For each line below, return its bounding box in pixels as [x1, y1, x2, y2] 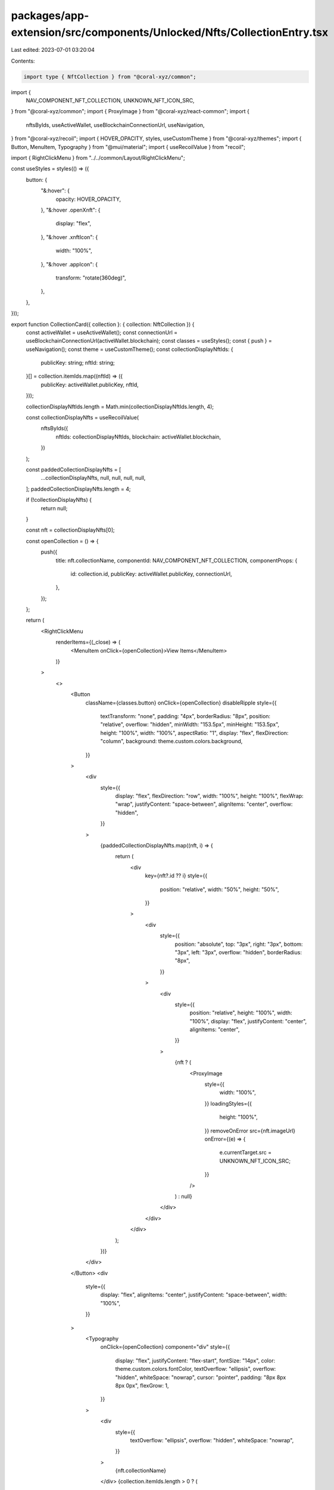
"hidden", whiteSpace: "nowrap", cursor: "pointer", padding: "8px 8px [115, 1374, 286, 1381]
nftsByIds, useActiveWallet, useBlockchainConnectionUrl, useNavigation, [26, 121, 205, 128]
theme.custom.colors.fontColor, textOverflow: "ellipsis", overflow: [115, 1365, 276, 1373]
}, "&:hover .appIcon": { [40, 260, 98, 268]
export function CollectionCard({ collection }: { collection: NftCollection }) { [11, 321, 195, 328]
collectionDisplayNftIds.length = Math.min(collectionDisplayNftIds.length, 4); [26, 403, 214, 410]
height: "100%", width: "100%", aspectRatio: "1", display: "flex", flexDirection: [100, 729, 289, 736]
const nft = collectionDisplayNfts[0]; [26, 526, 116, 533]
